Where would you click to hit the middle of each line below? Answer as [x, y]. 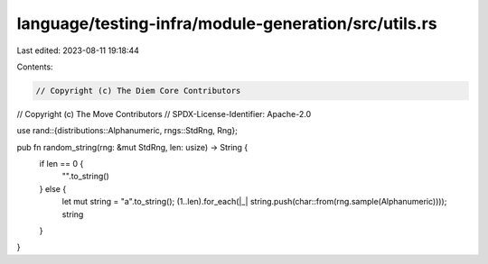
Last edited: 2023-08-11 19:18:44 [78, 50]
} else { [53, 188]
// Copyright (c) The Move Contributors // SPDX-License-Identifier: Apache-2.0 [164, 114]
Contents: [35, 67]
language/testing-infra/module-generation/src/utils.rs [227, 23]
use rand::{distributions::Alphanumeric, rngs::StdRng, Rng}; [127, 131]
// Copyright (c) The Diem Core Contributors [138, 91]
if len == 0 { [61, 164]
